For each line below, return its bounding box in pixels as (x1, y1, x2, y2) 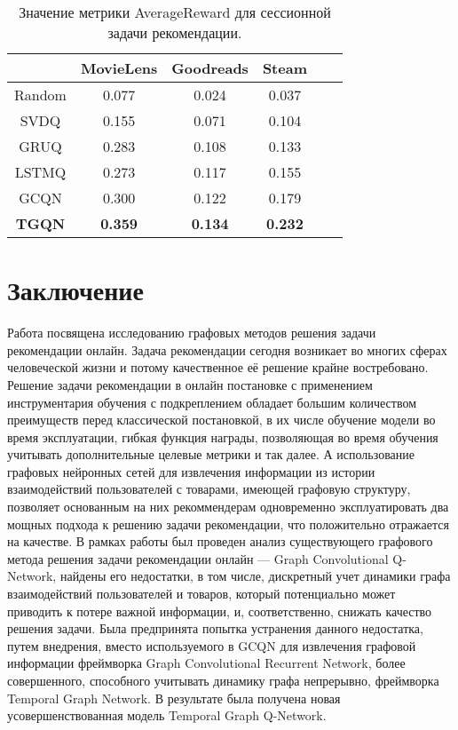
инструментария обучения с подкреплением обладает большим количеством (7, 393, 417, 411)
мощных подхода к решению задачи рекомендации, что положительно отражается (7, 514, 449, 533)
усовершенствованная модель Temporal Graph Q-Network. (7, 706, 327, 725)
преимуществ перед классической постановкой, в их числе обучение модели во (7, 410, 436, 429)
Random (14, 84, 67, 105)
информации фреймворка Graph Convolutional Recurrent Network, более (7, 654, 406, 672)
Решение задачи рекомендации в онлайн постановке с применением (7, 375, 373, 393)
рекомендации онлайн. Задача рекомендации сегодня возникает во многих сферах (7, 340, 447, 359)
